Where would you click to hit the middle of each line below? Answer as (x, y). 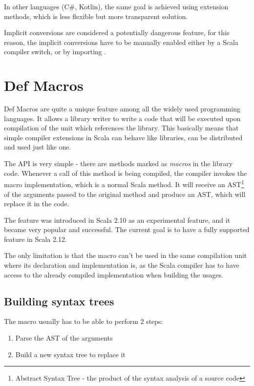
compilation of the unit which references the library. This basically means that (121, 128)
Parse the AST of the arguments (64, 338)
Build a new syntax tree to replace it (70, 354)
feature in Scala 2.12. (35, 239)
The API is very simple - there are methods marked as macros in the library (118, 163)
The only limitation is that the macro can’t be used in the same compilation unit (126, 255)
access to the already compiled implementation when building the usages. (114, 274)
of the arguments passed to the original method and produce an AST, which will (125, 194)
